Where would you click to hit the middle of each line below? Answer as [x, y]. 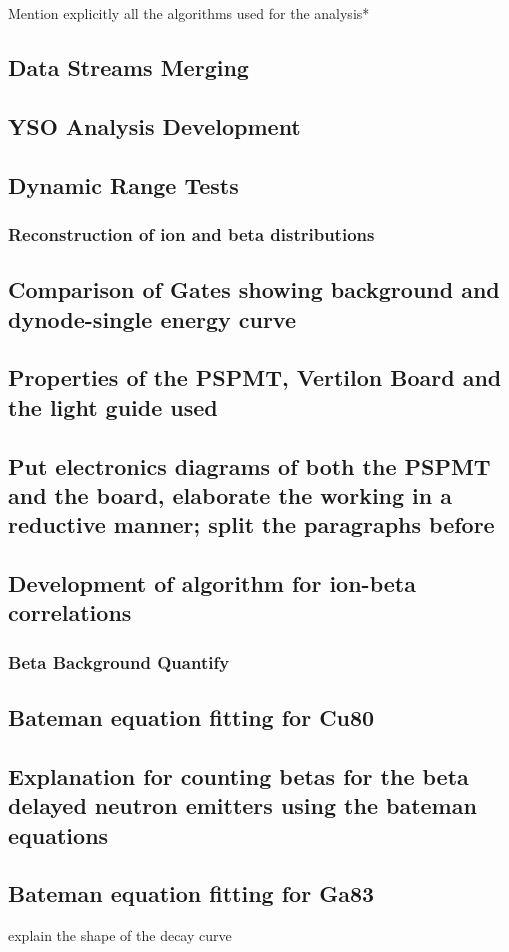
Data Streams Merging [128, 66]
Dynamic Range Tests [123, 184]
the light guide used [113, 406]
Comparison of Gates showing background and [254, 289]
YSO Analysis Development [154, 125]
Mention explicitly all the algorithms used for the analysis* [189, 13]
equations [58, 834]
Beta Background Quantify [119, 661]
